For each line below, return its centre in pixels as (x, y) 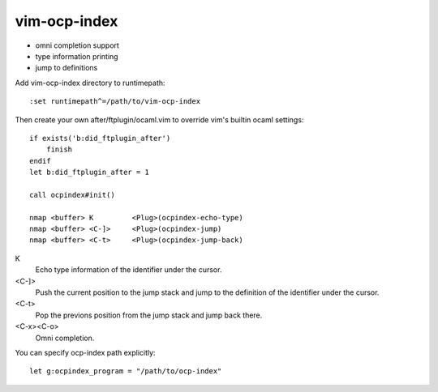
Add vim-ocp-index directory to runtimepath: (90, 83)
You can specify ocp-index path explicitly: (85, 352)
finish (59, 149)
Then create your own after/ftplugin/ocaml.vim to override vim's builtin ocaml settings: (159, 119)
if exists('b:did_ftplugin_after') (100, 138)
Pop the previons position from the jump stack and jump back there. (149, 315)
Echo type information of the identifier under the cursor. (129, 270)
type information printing (77, 56)
